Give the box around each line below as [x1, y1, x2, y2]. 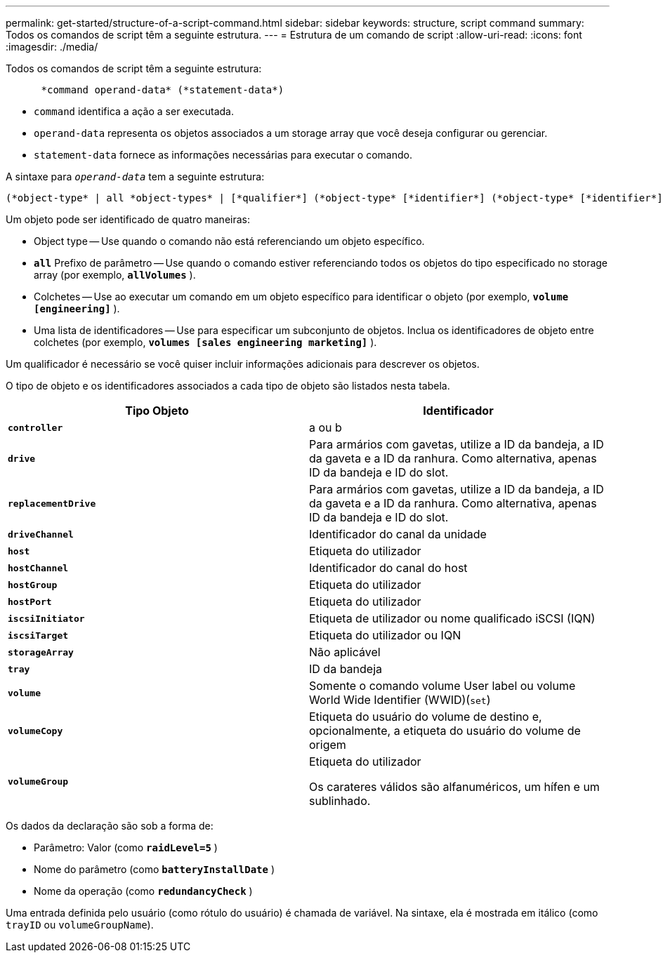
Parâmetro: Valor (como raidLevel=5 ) [34, 841, 218, 853]
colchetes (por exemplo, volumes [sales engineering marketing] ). [34, 336, 377, 348]
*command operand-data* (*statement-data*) [41, 84, 284, 95]
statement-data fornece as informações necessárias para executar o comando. [34, 149, 412, 161]
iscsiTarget [8, 630, 69, 641]
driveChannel [8, 528, 74, 540]
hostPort [8, 596, 52, 607]
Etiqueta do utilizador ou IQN [309, 628, 461, 642]
